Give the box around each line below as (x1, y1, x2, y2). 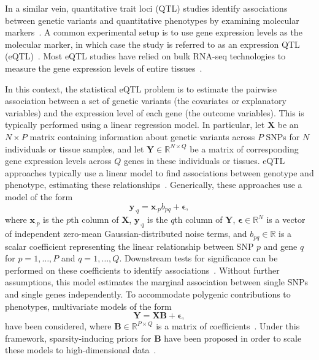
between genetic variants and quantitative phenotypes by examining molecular (5, 13, 299, 26)
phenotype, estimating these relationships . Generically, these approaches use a (5, 178, 302, 191)
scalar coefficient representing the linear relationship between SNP (5, 239, 254, 252)
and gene (263, 239, 298, 252)
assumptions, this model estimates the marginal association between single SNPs (5, 276, 309, 288)
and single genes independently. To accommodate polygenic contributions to (5, 287, 291, 300)
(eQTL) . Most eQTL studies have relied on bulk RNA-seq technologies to (5, 50, 286, 62)
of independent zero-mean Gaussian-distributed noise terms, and (5, 227, 247, 240)
